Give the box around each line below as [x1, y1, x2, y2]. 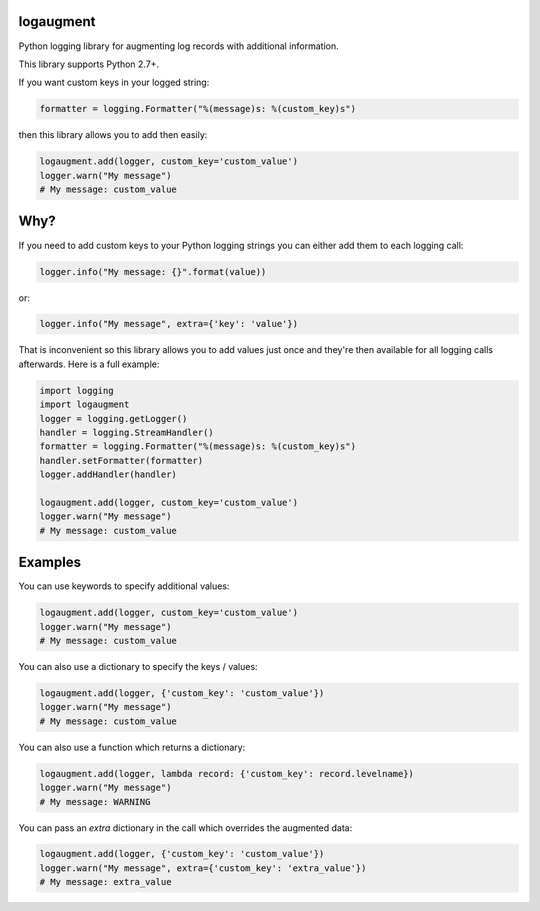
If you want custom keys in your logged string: [18, 76, 210, 89]
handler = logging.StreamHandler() [39, 427, 214, 439]
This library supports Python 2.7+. [18, 58, 160, 70]
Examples [18, 554, 82, 571]
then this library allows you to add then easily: [18, 129, 208, 141]
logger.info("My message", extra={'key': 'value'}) [39, 318, 299, 330]
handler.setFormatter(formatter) [39, 455, 204, 466]
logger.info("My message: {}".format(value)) [39, 266, 267, 277]
